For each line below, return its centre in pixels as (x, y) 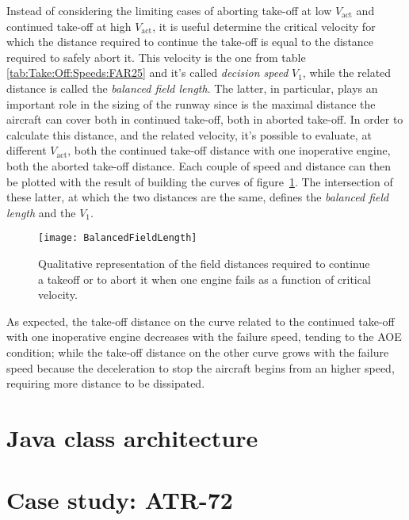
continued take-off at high (69, 26)
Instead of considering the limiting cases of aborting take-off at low (169, 10)
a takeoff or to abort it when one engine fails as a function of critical (204, 279)
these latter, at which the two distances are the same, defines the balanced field (198, 197)
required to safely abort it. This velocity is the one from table (156, 57)
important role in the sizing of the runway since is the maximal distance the (191, 103)
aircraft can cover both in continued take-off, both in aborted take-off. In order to (205, 119)
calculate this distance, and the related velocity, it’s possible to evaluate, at (189, 134)
